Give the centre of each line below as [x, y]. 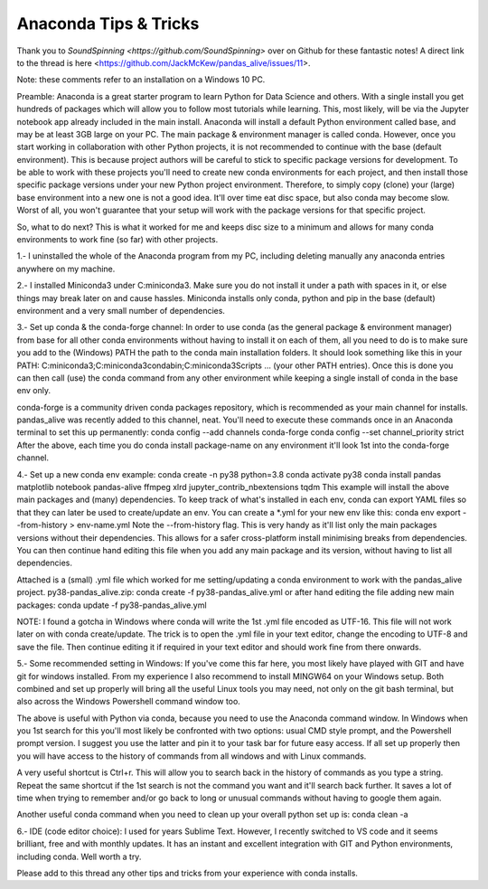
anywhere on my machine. [66, 269]
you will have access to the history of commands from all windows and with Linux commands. [192, 756]
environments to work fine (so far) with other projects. [117, 240]
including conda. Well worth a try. [79, 856]
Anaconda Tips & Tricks [108, 24]
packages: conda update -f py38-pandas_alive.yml [112, 605]
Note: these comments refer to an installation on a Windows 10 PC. [141, 80]
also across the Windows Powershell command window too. [129, 702]
